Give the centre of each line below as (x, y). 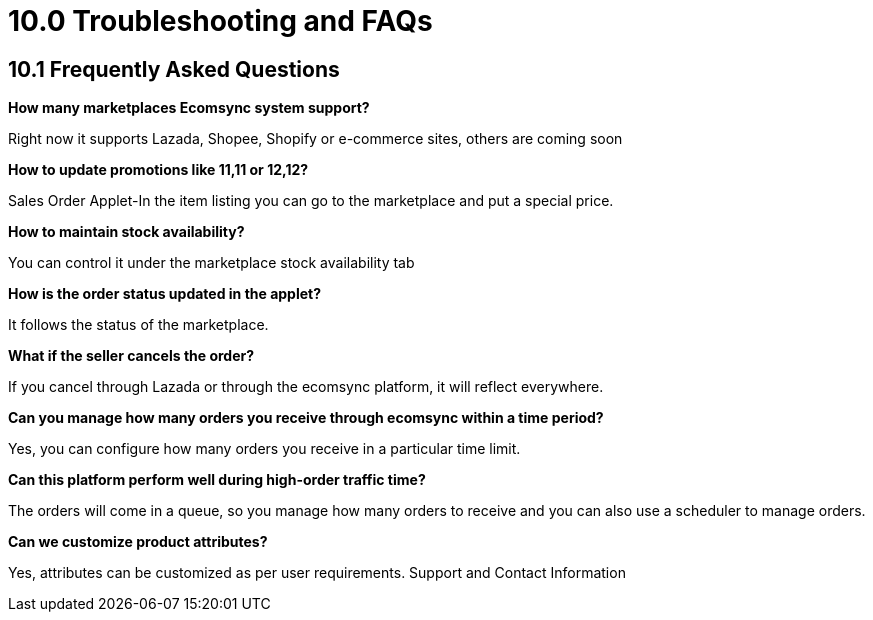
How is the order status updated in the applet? (165, 294)
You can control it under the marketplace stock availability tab (211, 263)
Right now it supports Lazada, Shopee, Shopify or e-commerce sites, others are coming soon (315, 139)
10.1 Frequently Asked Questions (174, 69)
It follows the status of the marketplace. (138, 325)
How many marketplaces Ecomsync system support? (189, 108)
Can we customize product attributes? (138, 542)
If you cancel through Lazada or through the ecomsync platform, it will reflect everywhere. (306, 387)
